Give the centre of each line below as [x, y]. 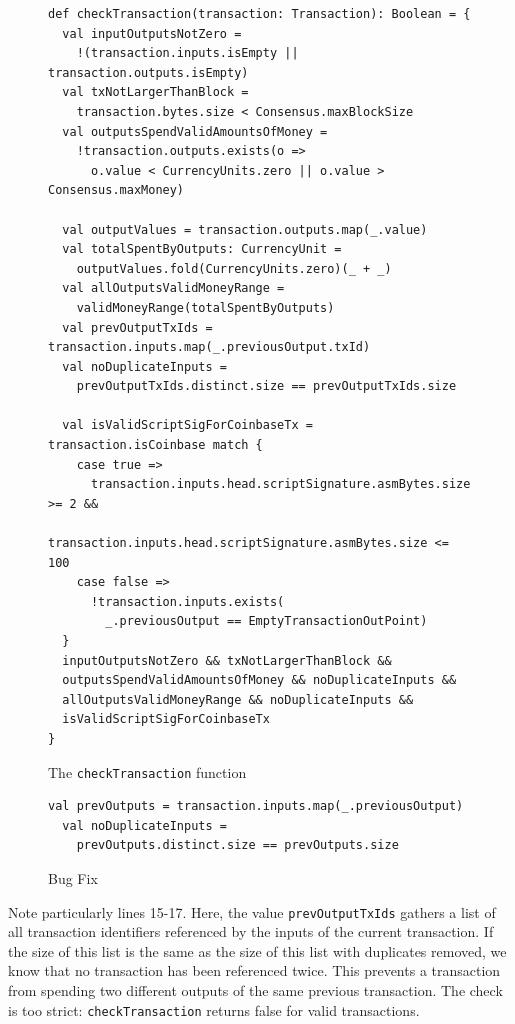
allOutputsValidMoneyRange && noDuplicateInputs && [238, 699]
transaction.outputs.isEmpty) [148, 72]
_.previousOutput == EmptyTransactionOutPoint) [266, 621]
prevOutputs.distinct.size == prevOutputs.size [237, 845]
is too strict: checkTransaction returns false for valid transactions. [214, 1009]
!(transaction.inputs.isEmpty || [187, 53]
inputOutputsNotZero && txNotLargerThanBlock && [227, 660]
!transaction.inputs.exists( [187, 601]
